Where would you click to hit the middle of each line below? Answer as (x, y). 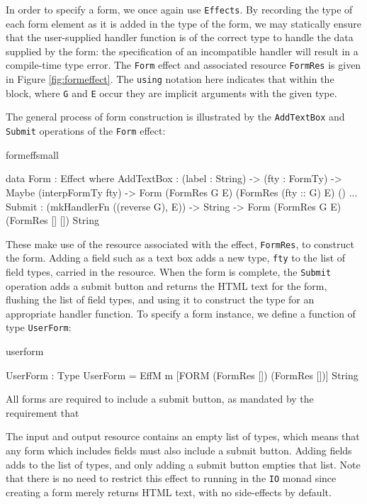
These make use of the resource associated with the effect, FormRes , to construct (180, 243)
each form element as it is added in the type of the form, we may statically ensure (184, 23)
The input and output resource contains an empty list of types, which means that (183, 436)
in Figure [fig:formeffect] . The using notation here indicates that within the (170, 79)
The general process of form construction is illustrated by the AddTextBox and (175, 117)
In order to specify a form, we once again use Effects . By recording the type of (179, 9)
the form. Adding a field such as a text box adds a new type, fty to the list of (176, 258)
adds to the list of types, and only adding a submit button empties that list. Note (183, 464)
